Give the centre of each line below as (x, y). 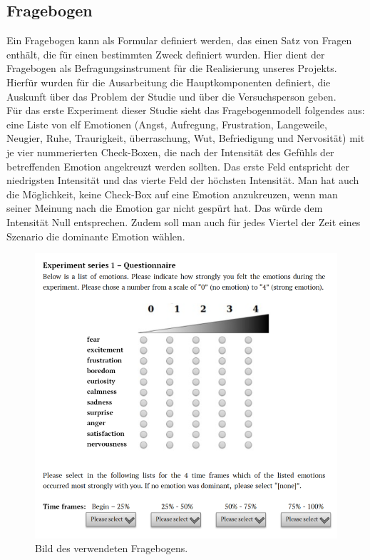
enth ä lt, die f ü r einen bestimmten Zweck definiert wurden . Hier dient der (166, 54)
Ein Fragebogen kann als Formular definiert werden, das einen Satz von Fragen (179, 40)
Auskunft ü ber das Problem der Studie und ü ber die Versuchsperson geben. (171, 96)
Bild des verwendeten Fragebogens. (112, 548)
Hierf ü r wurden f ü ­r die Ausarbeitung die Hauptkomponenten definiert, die (169, 82)
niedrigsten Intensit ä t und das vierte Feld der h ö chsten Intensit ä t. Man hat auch (183, 180)
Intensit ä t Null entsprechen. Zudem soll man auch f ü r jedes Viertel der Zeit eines (184, 222)
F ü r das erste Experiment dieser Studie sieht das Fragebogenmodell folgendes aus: (186, 110)
